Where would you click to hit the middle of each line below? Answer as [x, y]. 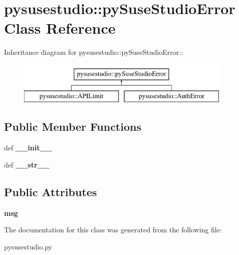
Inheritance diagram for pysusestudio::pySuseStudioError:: [94, 52]
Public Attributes [51, 191]
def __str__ [27, 164]
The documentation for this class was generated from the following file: [113, 230]
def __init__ [28, 148]
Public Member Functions [73, 126]
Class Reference [60, 28]
